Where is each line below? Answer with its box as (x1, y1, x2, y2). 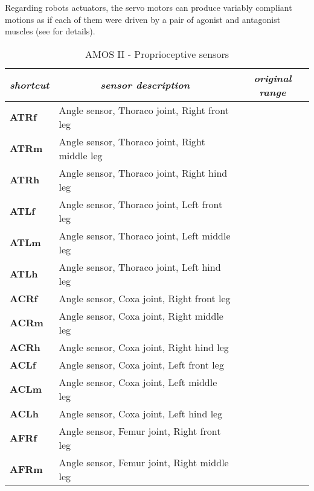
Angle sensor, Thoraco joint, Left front (59, 197, 223, 211)
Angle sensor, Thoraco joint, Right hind (59, 165, 228, 180)
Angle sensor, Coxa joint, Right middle (59, 308, 223, 323)
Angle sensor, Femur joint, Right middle (59, 455, 229, 469)
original (254, 71, 292, 85)
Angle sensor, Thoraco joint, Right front (59, 103, 229, 117)
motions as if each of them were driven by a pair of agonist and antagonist (5, 13, 281, 25)
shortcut (10, 78, 50, 92)
